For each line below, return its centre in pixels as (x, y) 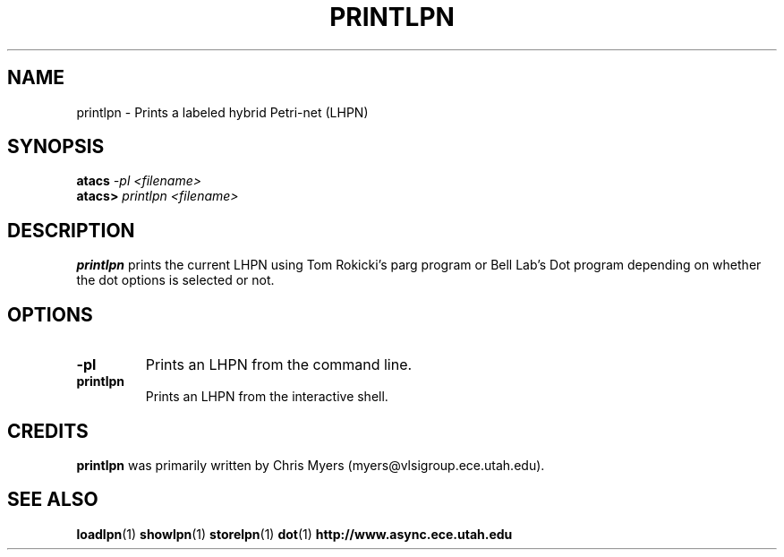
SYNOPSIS (56, 147)
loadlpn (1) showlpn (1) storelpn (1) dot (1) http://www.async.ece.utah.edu (294, 534)
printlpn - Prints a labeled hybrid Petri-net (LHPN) (222, 112)
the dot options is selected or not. (175, 280)
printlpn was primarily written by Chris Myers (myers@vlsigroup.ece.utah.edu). (311, 465)
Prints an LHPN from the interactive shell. (267, 397)
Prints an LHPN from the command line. (279, 365)
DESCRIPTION (71, 230)
